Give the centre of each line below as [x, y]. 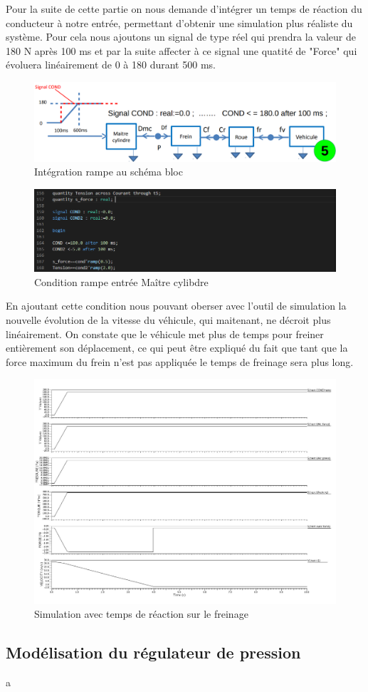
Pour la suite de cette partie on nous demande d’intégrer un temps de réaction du [184, 9]
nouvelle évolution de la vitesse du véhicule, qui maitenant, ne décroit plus [168, 320]
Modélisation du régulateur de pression [153, 652]
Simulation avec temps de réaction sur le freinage [141, 614]
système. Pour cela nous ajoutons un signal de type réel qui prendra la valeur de [181, 37]
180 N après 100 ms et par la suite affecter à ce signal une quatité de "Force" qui [182, 50]
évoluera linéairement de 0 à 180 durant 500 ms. [111, 65]
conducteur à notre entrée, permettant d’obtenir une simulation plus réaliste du [179, 22]
